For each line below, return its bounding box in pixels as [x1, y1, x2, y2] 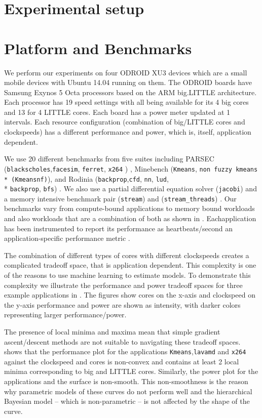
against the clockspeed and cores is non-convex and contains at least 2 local [4, 356, 239, 366]
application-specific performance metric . [4, 233, 130, 243]
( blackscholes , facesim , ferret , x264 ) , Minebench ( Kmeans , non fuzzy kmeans [4, 163, 258, 174]
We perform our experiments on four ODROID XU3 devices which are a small [4, 67, 247, 77]
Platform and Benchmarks [4, 37, 192, 58]
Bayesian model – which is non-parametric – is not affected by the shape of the [4, 396, 250, 406]
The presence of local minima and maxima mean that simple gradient [4, 326, 220, 337]
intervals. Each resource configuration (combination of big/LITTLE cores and [4, 116, 245, 127]
